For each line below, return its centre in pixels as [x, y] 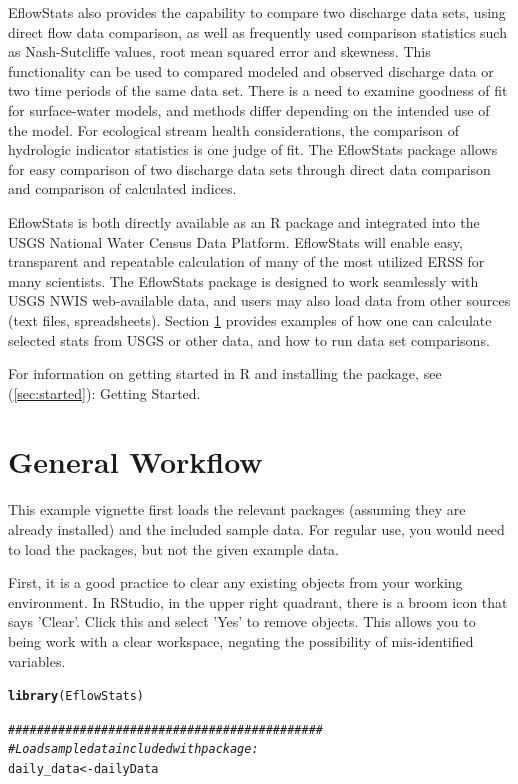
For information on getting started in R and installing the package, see [225, 373]
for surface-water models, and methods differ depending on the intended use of [249, 109]
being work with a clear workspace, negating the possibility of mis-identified [241, 640]
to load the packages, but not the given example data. [174, 548]
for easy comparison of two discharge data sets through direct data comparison [249, 168]
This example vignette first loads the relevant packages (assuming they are [237, 509]
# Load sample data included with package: [133, 749]
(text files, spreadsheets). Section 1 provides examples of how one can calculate [250, 319]
